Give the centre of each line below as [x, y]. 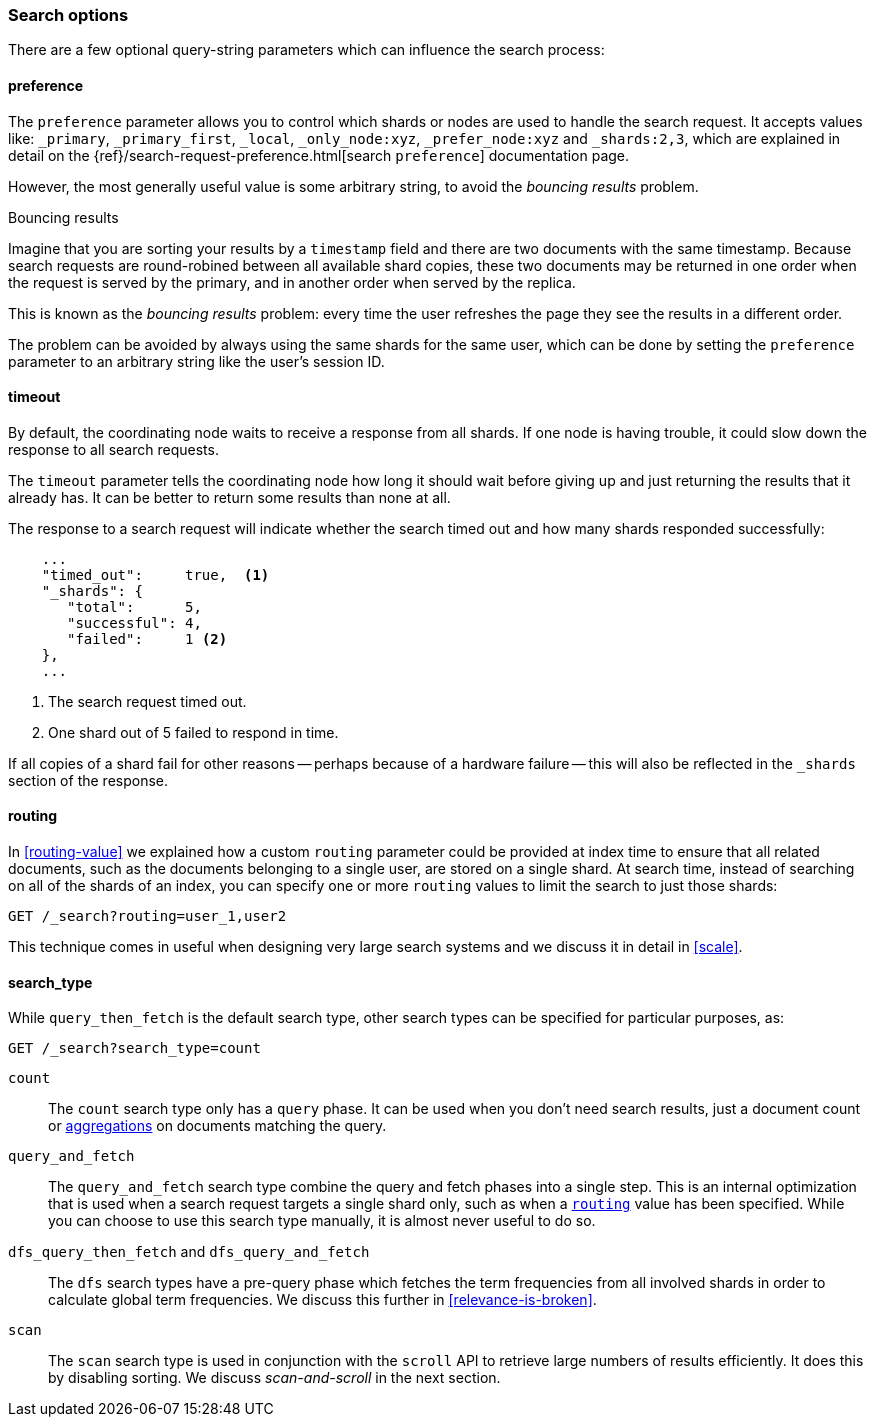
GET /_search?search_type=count [134, 1048]
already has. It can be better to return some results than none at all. [229, 497]
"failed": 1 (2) [147, 638]
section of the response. [88, 780]
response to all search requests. [113, 449]
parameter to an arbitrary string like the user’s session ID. [196, 361]
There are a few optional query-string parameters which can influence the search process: [306, 50]
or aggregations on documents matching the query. [217, 1126]
